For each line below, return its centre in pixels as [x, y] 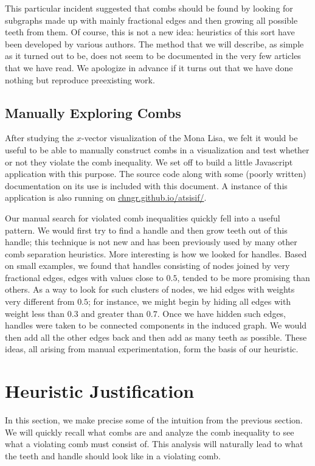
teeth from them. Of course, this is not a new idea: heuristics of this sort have [150, 32]
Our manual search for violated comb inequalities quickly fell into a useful [143, 217]
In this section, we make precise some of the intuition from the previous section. [154, 420]
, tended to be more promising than [244, 277]
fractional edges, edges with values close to [84, 277]
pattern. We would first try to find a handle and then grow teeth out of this [146, 230]
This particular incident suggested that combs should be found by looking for [149, 8]
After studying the [40, 138]
